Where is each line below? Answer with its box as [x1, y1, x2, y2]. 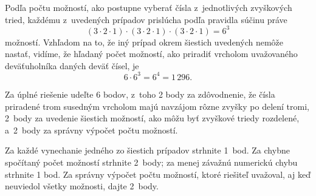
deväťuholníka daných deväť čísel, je [5, 59, 139, 72]
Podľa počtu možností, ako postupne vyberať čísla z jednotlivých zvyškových [5, 1, 292, 13]
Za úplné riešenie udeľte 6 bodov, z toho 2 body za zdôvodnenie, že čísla [5, 87, 275, 100]
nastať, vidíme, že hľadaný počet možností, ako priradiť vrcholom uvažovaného [5, 47, 298, 60]
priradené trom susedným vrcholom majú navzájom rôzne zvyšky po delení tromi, [5, 100, 309, 112]
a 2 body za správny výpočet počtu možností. [5, 123, 178, 136]
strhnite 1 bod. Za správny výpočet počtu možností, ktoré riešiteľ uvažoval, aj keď [5, 167, 311, 180]
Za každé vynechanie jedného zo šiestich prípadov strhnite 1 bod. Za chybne [5, 144, 290, 157]
